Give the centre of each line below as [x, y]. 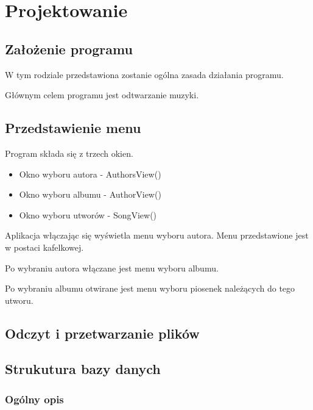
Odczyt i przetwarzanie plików [102, 333]
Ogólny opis [34, 399]
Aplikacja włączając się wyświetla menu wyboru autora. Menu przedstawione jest [157, 235]
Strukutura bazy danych [83, 369]
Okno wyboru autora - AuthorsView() [90, 174]
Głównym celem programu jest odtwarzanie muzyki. [102, 95]
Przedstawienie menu [73, 128]
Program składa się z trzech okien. [69, 153]
